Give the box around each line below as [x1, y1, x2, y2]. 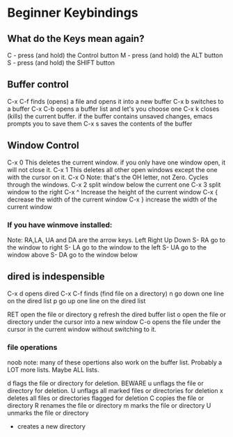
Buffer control [7, 79, 70, 91]
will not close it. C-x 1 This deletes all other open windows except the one [7, 165, 218, 174]
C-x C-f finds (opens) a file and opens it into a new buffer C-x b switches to [7, 97, 224, 105]
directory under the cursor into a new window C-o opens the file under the [7, 317, 221, 325]
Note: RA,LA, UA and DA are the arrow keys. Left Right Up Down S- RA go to [7, 236, 226, 244]
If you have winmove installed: [7, 220, 113, 229]
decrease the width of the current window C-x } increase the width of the [7, 195, 218, 204]
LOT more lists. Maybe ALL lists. [7, 366, 99, 374]
